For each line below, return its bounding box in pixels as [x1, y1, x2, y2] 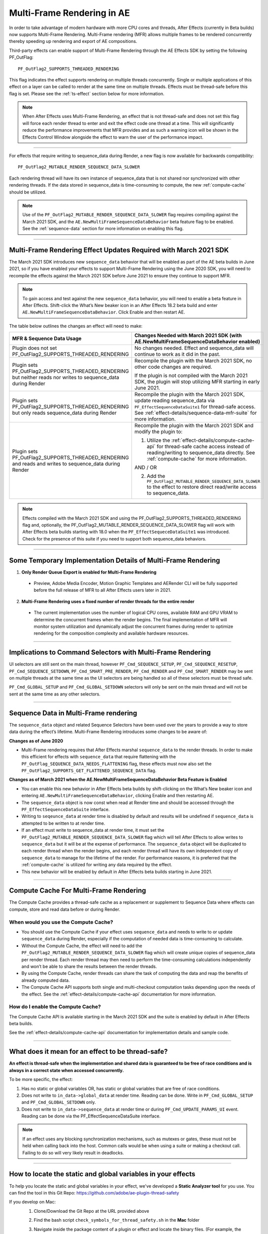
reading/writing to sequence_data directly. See [147, 449, 255, 456]
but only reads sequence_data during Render [12, 410, 117, 417]
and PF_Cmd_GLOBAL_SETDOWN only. [21, 1099, 96, 1105]
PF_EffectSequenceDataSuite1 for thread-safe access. [134, 403, 256, 410]
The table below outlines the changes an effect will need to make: [9, 323, 143, 329]
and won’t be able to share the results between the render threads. [21, 963, 157, 969]
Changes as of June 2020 [9, 738, 64, 744]
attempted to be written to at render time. [21, 820, 105, 826]
